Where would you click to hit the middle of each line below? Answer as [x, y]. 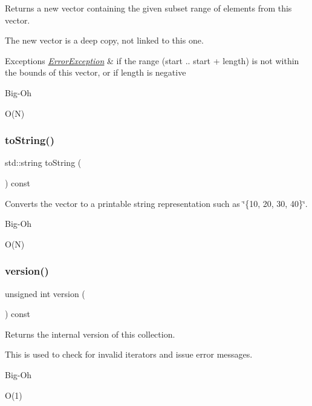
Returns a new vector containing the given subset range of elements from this [148, 8]
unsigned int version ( [45, 293]
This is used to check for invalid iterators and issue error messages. [129, 354]
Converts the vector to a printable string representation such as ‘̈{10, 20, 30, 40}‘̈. [156, 203]
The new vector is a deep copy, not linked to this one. [104, 40]
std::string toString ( [43, 162]
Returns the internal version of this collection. [90, 334]
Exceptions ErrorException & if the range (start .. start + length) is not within [152, 60]
